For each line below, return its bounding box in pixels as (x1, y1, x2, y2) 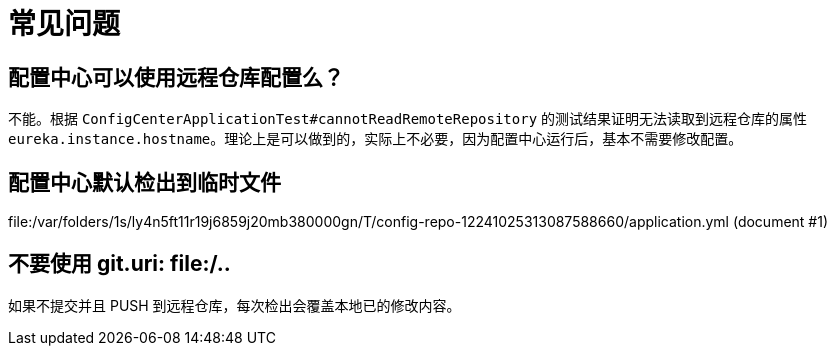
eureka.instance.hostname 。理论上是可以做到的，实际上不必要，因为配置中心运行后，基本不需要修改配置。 (8, 130, 743, 148)
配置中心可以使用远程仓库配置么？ (8, 64, 344, 90)
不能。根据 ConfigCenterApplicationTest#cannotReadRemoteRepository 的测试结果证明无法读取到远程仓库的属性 (8, 110, 808, 128)
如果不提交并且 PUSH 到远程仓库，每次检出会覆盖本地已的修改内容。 (8, 296, 461, 314)
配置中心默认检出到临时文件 (8, 169, 281, 195)
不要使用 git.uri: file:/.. (8, 251, 231, 277)
